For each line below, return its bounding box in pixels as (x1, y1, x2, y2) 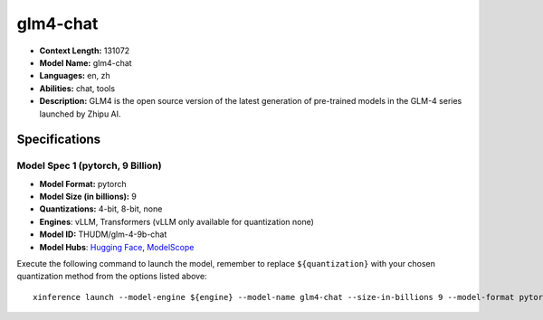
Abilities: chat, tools (39, 82, 116, 94)
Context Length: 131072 (39, 45, 130, 56)
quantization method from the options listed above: (16, 271, 207, 282)
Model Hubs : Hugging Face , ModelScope (39, 241, 195, 252)
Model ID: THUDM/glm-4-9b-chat (39, 229, 167, 240)
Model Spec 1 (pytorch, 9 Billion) (16, 159, 162, 172)
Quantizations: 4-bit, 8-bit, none (39, 203, 163, 214)
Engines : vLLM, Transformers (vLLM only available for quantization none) (39, 216, 314, 227)
